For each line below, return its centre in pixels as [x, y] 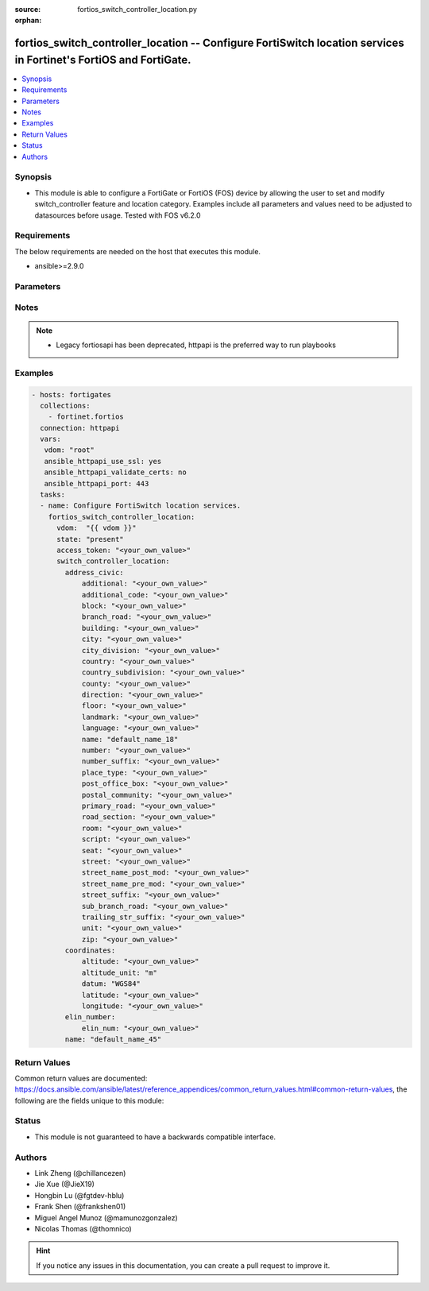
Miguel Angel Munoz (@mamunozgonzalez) [106, 1218]
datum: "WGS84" [111, 984]
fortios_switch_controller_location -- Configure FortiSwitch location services [209, 43]
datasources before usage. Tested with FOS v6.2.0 [118, 215]
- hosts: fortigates [71, 394]
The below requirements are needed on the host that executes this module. [138, 251]
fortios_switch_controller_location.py [137, 9]
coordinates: [90, 951]
